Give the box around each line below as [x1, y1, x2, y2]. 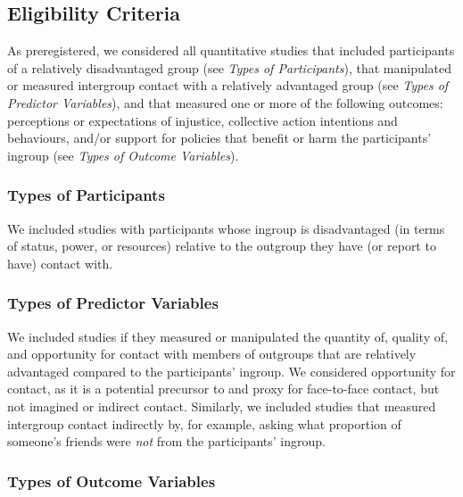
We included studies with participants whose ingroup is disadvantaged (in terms [7, 219, 445, 237]
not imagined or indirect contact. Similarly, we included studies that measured [7, 396, 436, 415]
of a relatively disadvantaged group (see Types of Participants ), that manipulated [7, 58, 452, 77]
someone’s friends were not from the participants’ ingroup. [7, 432, 326, 451]
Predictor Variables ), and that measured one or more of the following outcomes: [7, 93, 443, 112]
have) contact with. [7, 253, 113, 272]
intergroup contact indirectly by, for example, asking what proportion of [7, 414, 401, 433]
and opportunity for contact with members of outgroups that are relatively [7, 344, 417, 363]
